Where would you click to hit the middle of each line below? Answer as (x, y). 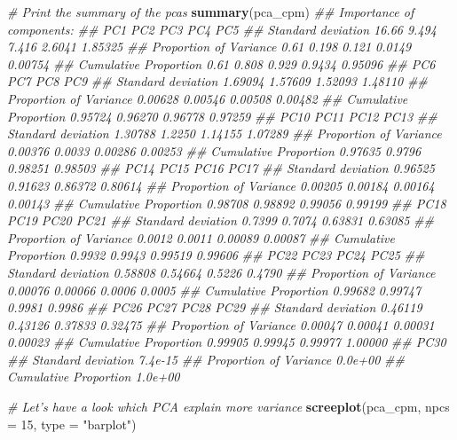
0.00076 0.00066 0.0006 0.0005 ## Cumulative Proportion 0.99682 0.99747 (214, 290)
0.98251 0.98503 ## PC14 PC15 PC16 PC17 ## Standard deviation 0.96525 (221, 168)
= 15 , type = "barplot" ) (72, 424)
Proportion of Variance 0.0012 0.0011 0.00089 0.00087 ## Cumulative (201, 237)
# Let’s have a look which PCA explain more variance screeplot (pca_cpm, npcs (228, 407)
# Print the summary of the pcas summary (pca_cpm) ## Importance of (211, 12)
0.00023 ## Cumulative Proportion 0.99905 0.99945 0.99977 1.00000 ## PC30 (227, 342)
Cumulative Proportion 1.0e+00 (94, 377)
